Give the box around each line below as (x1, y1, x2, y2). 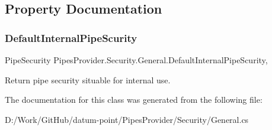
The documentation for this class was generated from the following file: (5, 93, 263, 106)
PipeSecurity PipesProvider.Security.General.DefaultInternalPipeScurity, (5, 54, 268, 66)
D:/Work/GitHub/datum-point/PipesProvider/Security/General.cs (5, 113, 249, 125)
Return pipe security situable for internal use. (5, 73, 171, 86)
